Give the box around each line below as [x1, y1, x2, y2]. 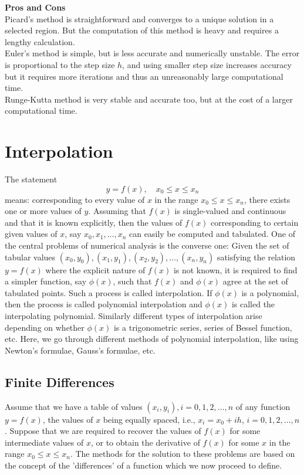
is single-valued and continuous [174, 205, 286, 217]
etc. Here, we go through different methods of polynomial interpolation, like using [5, 333, 299, 345]
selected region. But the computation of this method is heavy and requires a [5, 24, 279, 36]
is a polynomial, [241, 286, 299, 298]
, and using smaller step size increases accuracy [122, 58, 292, 70]
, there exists [244, 193, 291, 205]
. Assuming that [88, 205, 146, 217]
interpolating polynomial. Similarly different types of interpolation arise [5, 310, 262, 321]
